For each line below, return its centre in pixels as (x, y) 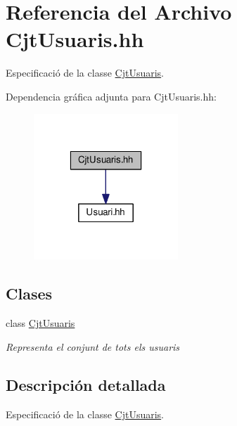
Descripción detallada (86, 384)
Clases (29, 293)
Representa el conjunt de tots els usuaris (93, 346)
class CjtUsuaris (40, 323)
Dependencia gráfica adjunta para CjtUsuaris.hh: (111, 96)
